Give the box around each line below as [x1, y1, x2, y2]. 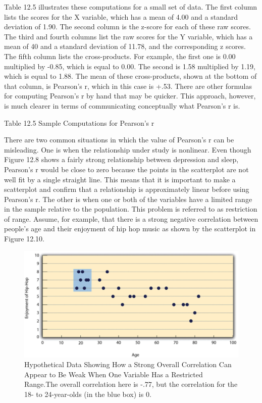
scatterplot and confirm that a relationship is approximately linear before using [4, 184, 249, 194]
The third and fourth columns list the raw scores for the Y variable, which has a [4, 31, 253, 41]
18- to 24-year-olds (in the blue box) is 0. [24, 389, 151, 399]
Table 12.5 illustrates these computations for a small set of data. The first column [4, 2, 257, 12]
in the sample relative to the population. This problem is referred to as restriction [4, 204, 257, 214]
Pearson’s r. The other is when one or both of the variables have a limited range [4, 193, 252, 204]
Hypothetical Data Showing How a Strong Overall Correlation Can [24, 359, 232, 370]
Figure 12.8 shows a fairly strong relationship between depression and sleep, [4, 154, 239, 165]
